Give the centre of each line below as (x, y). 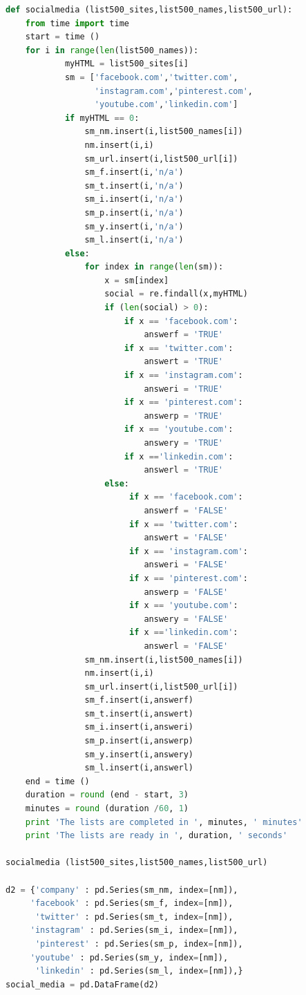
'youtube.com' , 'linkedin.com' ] (166, 105)
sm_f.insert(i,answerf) (139, 700)
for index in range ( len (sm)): (154, 267)
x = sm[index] (137, 280)
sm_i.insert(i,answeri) (139, 727)
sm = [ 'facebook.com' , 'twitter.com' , (151, 77)
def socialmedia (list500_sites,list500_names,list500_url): (149, 10)
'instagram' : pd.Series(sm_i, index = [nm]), (134, 930)
